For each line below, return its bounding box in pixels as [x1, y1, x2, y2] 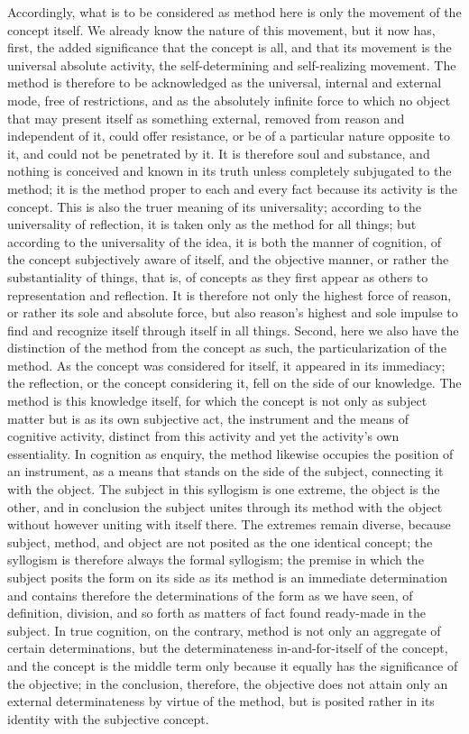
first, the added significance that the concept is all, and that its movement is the [7, 38, 452, 57]
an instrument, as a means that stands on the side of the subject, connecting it [7, 462, 444, 481]
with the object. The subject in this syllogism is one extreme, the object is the [7, 480, 440, 499]
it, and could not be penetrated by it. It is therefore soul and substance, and [7, 143, 430, 162]
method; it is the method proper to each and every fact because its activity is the [7, 179, 457, 197]
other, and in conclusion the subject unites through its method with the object [7, 497, 443, 516]
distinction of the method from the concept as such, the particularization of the [7, 338, 446, 357]
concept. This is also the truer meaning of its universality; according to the [7, 197, 422, 216]
